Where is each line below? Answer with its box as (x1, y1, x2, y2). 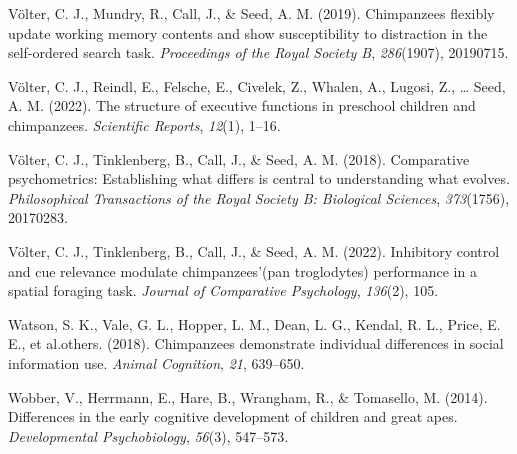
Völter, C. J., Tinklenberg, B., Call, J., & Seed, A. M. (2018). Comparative (8, 148, 470, 169)
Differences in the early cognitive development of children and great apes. (8, 406, 458, 427)
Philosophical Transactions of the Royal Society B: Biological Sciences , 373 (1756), (8, 187, 510, 208)
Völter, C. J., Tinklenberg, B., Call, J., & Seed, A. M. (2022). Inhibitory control (8, 240, 500, 261)
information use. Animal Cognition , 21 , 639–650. (8, 352, 305, 373)
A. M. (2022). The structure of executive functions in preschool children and (8, 95, 476, 116)
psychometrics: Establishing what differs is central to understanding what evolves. (8, 168, 510, 189)
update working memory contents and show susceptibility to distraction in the (8, 22, 488, 43)
